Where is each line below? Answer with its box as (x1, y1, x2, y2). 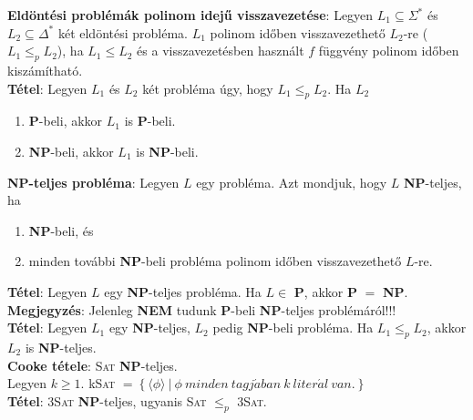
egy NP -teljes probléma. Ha (104, 282, 262, 301)
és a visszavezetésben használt (137, 41, 304, 60)
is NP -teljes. (25, 337, 97, 356)
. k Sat (80, 374, 116, 393)
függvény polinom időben (318, 41, 459, 60)
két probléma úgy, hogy (142, 78, 273, 97)
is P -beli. (124, 111, 176, 130)
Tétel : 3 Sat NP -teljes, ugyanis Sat (7, 391, 207, 410)
